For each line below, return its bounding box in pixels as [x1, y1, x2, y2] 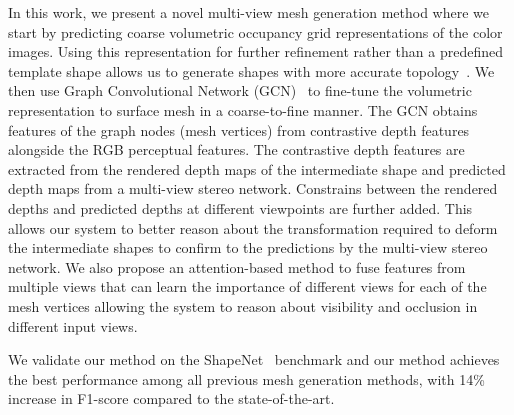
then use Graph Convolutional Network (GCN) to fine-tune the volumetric [8, 80, 472, 101]
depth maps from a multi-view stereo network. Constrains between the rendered [8, 178, 498, 199]
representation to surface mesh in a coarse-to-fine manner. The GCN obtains [8, 99, 478, 120]
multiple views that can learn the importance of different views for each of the [8, 276, 487, 297]
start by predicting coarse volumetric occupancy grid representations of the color [8, 21, 503, 42]
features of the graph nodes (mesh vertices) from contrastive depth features [8, 119, 470, 140]
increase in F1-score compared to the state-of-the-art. [8, 388, 335, 409]
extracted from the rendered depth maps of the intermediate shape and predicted [8, 158, 506, 179]
